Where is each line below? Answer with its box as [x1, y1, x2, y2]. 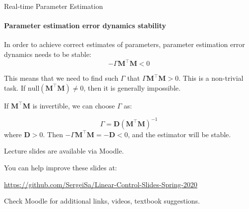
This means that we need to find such [4, 73, 119, 83]
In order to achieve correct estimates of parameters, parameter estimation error [4, 39, 245, 50]
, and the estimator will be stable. [127, 129, 231, 139]
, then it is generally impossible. [83, 82, 181, 93]
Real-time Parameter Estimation [4, 1, 103, 11]
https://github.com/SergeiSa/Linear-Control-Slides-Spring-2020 [4, 179, 197, 189]
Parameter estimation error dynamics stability [4, 20, 166, 31]
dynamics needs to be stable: [4, 49, 91, 59]
